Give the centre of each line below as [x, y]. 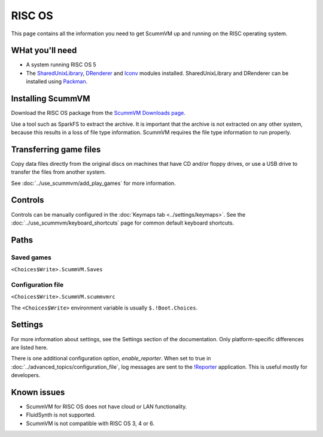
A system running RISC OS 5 [61, 65]
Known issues [38, 392]
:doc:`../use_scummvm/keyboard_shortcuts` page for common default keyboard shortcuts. [123, 223]
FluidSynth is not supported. [61, 415]
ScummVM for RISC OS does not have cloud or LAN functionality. [106, 406]
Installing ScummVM [51, 99]
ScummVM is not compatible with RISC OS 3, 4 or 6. [90, 423]
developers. [26, 375]
